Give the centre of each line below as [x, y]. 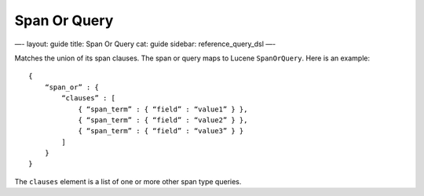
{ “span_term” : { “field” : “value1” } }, [163, 109]
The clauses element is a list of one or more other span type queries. [128, 181]
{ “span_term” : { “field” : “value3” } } [161, 131]
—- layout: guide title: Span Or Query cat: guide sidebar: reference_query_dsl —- [145, 44]
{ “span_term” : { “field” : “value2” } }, [163, 120]
